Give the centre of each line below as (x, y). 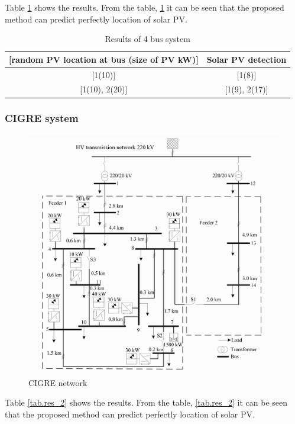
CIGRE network (58, 382)
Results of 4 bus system (147, 39)
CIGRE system (42, 118)
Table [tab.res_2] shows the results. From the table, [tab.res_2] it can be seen (146, 402)
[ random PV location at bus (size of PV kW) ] (104, 59)
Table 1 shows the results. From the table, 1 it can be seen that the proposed (145, 7)
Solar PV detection (247, 59)
